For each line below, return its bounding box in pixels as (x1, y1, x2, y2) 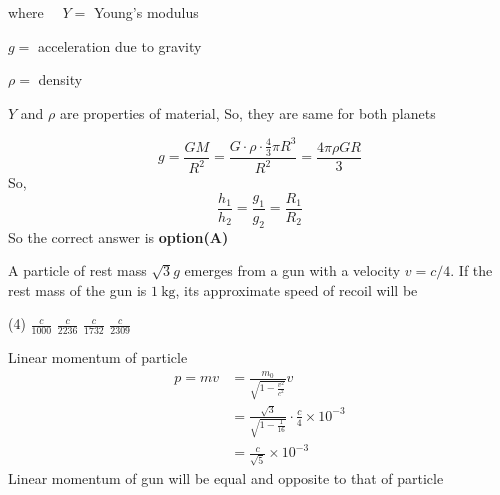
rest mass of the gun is (8, 279, 147, 300)
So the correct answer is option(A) (8, 226, 229, 247)
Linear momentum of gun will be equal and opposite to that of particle (8, 467, 444, 488)
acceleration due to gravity (38, 35, 202, 56)
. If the (450, 260, 493, 281)
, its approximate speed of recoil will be (175, 279, 418, 300)
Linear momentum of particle (8, 347, 188, 368)
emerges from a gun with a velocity (184, 260, 401, 281)
